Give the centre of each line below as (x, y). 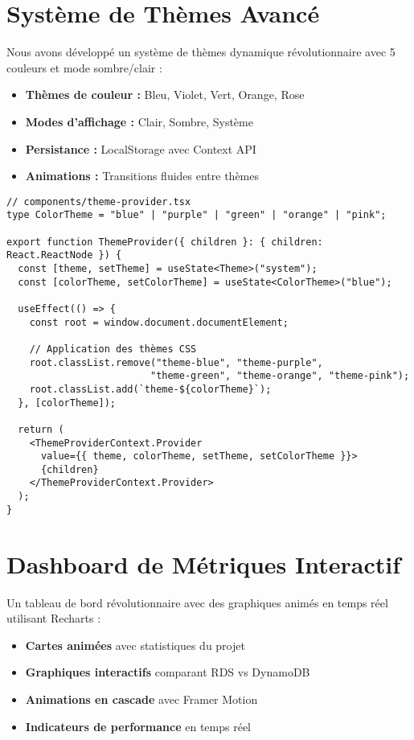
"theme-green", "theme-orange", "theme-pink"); (280, 376)
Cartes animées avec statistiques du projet (135, 645)
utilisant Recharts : (54, 618)
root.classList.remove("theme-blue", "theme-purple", (176, 362)
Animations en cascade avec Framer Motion (141, 699)
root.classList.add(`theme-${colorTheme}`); (150, 389)
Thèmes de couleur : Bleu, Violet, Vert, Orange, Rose (165, 95)
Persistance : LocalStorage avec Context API (141, 148)
